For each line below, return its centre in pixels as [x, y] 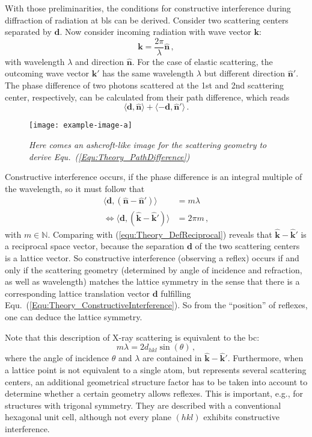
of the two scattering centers [247, 246]
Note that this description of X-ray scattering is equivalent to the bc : [132, 337]
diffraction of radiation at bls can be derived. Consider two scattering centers [147, 20]
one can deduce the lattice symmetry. [74, 316]
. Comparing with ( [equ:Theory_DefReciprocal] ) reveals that [160, 234]
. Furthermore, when [265, 358]
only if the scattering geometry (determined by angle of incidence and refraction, [154, 269]
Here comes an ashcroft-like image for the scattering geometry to [148, 145]
